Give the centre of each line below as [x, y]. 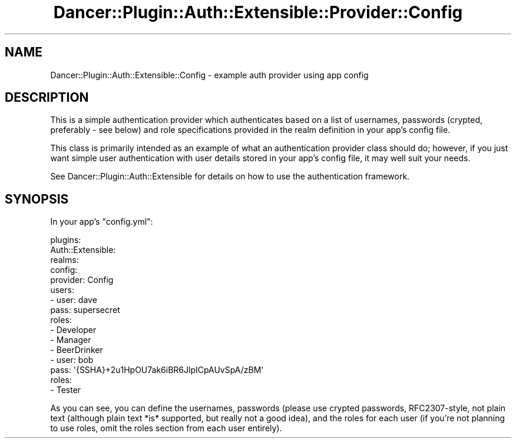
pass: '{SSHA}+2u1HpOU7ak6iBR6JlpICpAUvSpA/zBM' [157, 370]
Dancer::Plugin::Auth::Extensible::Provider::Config [258, 12]
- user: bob [72, 360]
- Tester [66, 390]
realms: [64, 260]
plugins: [66, 240]
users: [62, 290]
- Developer [73, 330]
